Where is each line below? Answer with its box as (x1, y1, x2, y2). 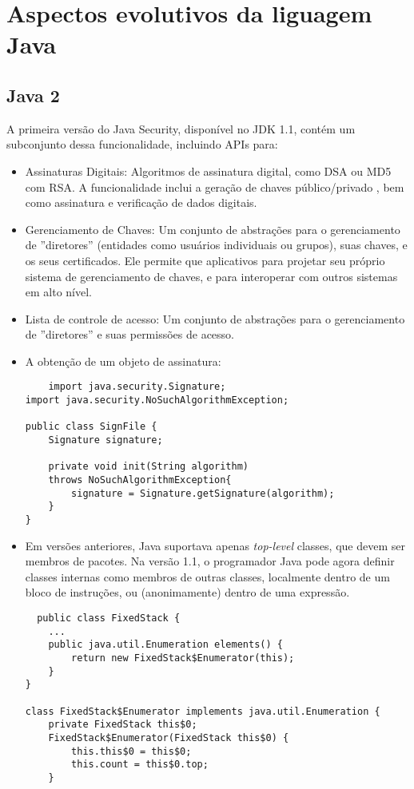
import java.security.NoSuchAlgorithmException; (25, 394, 289, 406)
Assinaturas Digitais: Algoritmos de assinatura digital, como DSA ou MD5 (25, 162, 392, 179)
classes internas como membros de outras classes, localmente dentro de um (25, 568, 390, 585)
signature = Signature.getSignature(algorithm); (71, 487, 335, 499)
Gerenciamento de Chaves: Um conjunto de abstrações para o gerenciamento (25, 220, 400, 237)
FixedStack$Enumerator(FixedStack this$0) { (48, 732, 289, 743)
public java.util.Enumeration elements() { (48, 639, 283, 651)
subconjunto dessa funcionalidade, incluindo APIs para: (6, 136, 278, 153)
